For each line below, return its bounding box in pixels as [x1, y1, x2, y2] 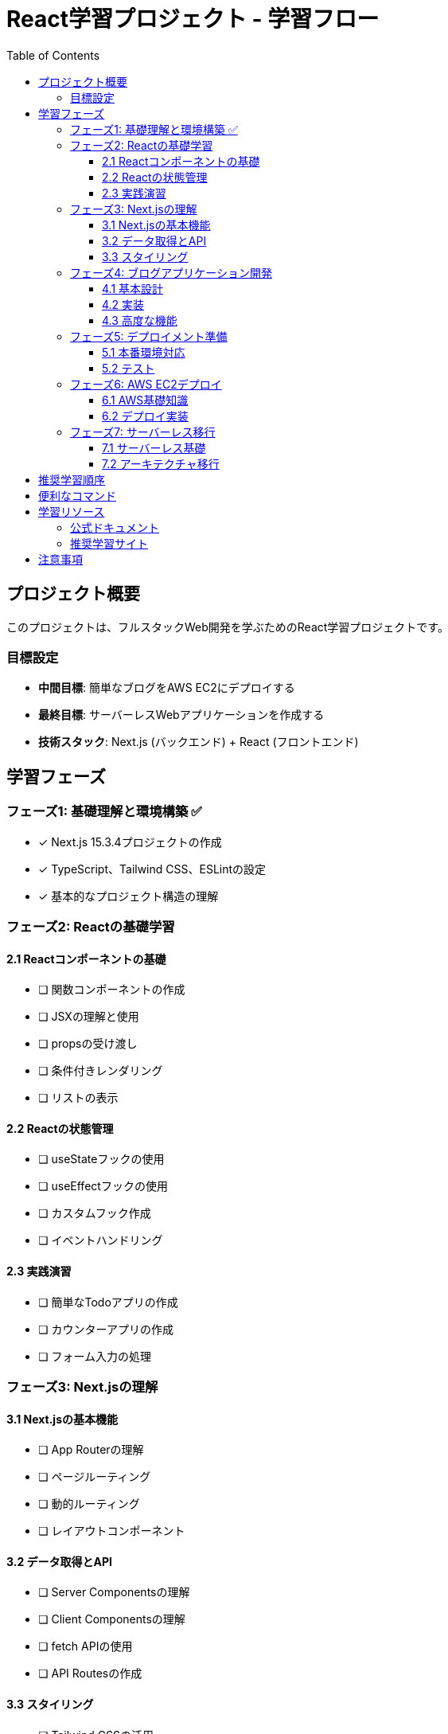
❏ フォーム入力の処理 [38, 1349, 152, 1363]
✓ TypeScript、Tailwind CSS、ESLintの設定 [38, 861, 267, 876]
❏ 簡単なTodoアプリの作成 [38, 1295, 178, 1309]
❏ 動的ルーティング [38, 1497, 140, 1511]
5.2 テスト [102, 361, 155, 375]
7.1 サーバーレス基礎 [102, 440, 206, 455]
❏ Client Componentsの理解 [38, 1612, 185, 1627]
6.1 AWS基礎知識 [102, 392, 189, 407]
